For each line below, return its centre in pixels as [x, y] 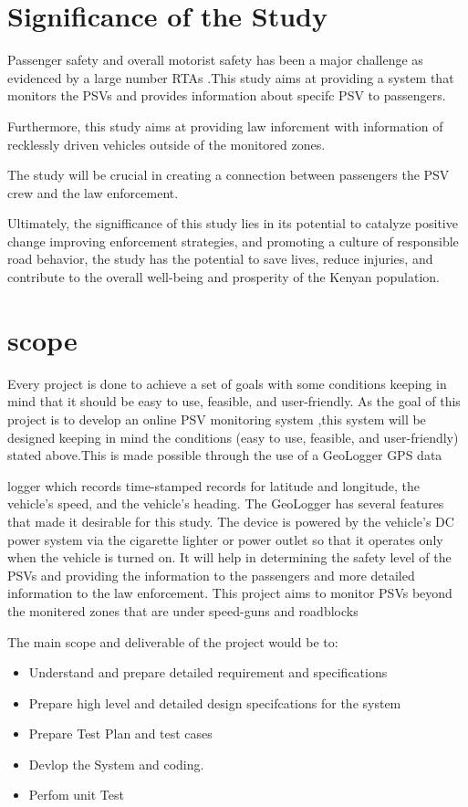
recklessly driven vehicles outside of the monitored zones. [166, 144]
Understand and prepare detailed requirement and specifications [208, 672]
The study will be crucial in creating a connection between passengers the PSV [229, 175]
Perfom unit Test [76, 795]
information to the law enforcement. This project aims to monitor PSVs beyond [230, 593]
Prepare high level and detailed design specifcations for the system [215, 702]
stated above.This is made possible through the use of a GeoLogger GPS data [225, 455]
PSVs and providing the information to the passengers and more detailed [211, 575]
